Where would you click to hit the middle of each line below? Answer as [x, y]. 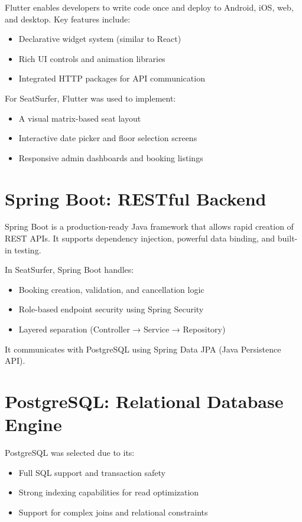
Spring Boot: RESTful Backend [136, 198]
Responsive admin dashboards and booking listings [111, 157]
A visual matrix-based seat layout [80, 118]
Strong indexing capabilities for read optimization [109, 492]
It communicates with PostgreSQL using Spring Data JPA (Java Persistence [143, 349]
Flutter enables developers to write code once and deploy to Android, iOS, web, [149, 7]
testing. [28, 249]
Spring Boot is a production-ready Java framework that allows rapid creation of [149, 226]
